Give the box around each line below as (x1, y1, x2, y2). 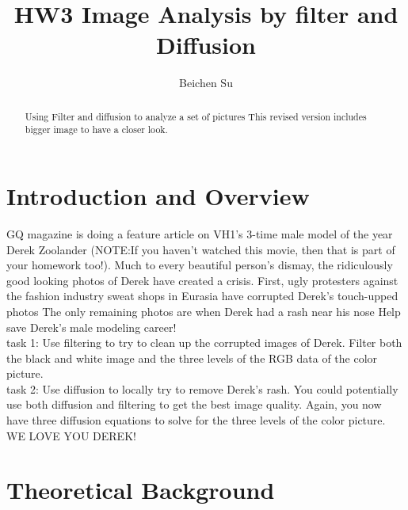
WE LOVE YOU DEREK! (6, 427, 136, 443)
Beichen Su (179, 74, 233, 91)
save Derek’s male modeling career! (6, 318, 177, 335)
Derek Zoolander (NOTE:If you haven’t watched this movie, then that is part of (6, 241, 395, 257)
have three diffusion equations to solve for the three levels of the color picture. (6, 412, 386, 428)
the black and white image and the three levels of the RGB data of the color (6, 349, 378, 366)
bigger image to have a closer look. (25, 123, 168, 136)
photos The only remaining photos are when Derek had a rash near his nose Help (6, 303, 401, 319)
